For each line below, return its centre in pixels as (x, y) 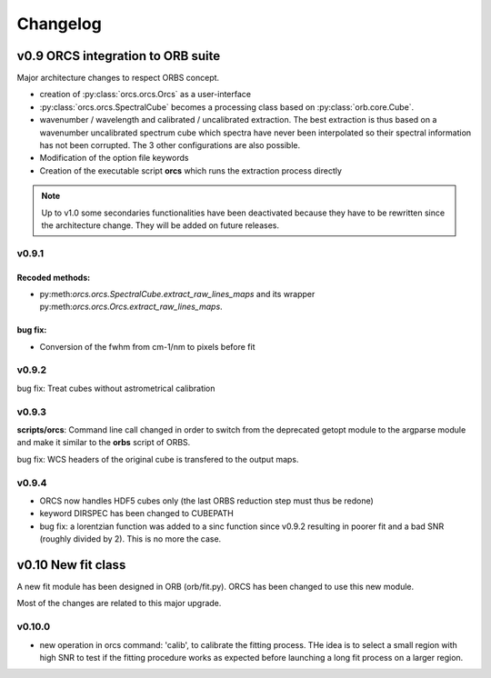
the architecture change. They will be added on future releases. (160, 225)
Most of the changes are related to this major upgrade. (119, 603)
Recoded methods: (54, 277)
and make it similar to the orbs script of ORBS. (104, 443)
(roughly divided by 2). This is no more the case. (130, 539)
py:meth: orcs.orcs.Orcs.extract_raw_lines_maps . (131, 307)
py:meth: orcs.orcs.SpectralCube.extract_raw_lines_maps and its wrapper (177, 294)
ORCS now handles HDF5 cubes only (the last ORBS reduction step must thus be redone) (207, 501)
